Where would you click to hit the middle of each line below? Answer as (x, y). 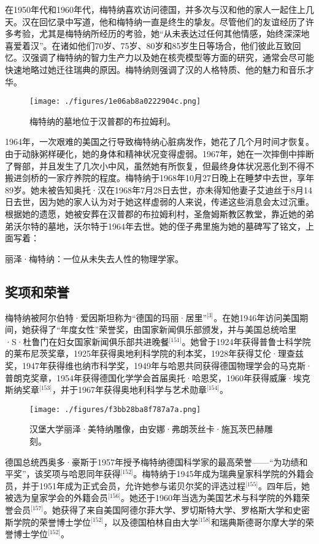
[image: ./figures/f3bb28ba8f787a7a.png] (115, 409)
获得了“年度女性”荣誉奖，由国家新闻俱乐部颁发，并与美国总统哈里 (163, 329)
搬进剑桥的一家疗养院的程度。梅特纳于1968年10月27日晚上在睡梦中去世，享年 (159, 178)
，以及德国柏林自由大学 (151, 522)
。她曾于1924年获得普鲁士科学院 (246, 341)
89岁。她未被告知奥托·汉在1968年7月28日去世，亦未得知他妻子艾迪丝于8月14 (159, 189)
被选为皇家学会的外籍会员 (56, 498)
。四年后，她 (284, 485)
